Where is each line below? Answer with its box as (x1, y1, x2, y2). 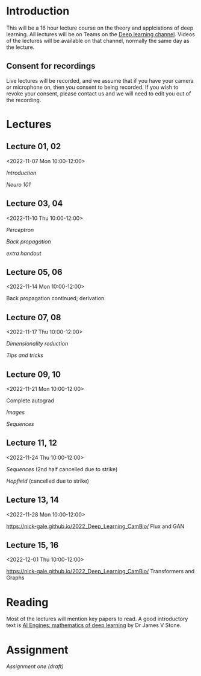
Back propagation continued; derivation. (6, 295, 107, 302)
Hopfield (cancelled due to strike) (6, 477, 89, 484)
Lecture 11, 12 (6, 438, 57, 448)
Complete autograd (6, 397, 54, 404)
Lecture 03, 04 (6, 198, 63, 209)
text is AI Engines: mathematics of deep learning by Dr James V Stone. (6, 622, 182, 629)
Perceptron (6, 226, 34, 233)
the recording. (6, 96, 42, 103)
